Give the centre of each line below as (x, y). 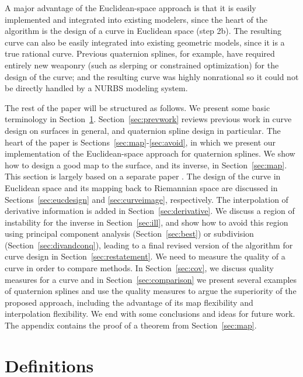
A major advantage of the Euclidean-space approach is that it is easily (130, 8)
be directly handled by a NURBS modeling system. (96, 88)
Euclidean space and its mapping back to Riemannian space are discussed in (141, 187)
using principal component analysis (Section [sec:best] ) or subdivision (129, 234)
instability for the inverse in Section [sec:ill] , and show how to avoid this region (147, 222)
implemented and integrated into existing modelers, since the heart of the (136, 19)
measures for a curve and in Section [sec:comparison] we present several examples (151, 279)
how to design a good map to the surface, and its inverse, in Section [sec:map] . (146, 165)
